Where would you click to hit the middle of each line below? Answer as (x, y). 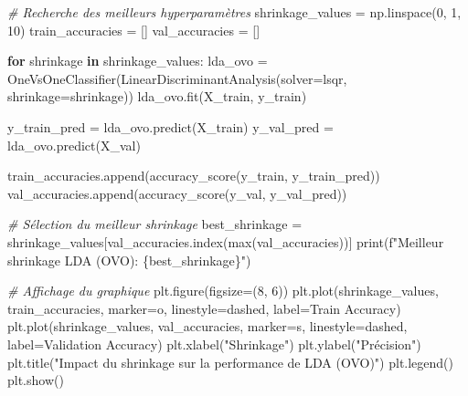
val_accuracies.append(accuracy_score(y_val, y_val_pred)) (177, 193)
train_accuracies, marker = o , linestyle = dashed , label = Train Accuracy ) (204, 308)
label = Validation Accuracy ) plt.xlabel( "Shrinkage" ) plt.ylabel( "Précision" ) (214, 344)
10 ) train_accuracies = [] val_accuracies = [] (134, 30)
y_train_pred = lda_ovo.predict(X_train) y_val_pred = (170, 126)
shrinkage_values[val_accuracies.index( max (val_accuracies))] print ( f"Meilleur (226, 241)
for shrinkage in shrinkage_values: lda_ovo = (138, 61)
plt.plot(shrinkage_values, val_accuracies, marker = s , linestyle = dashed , (207, 326)
